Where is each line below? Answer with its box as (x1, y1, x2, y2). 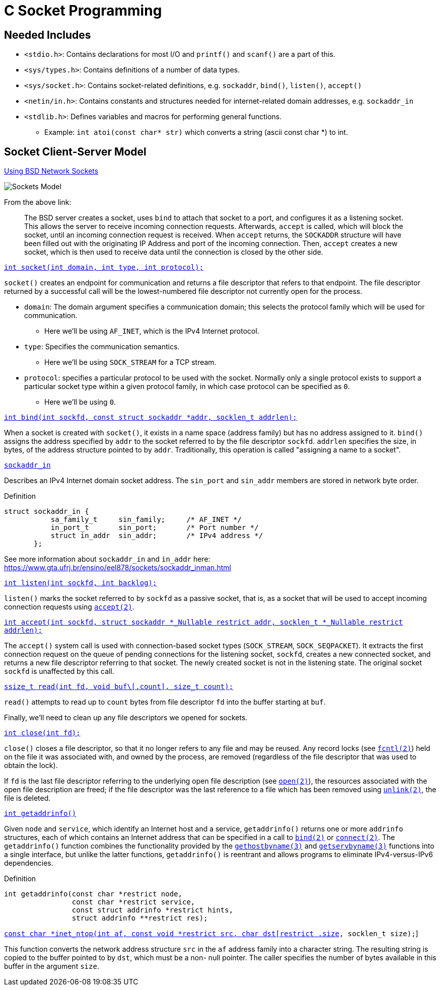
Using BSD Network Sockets (4, 167, 99, 176)
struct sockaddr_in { (4, 507, 89, 516)
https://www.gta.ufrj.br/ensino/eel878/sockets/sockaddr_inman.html (4, 563, 231, 572)
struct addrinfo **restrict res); (71, 914, 208, 923)
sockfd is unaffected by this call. (4, 667, 114, 676)
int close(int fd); (4, 729, 81, 737)
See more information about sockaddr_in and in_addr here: (4, 555, 210, 564)
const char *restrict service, (71, 898, 195, 906)
